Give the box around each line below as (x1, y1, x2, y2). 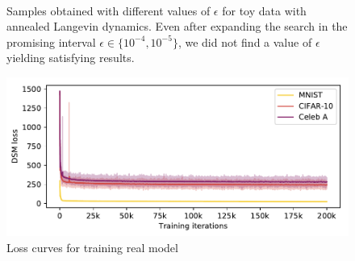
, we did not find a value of (177, 33, 312, 50)
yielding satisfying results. (6, 49, 135, 66)
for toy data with (222, 2, 307, 19)
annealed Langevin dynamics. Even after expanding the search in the (6, 18, 348, 35)
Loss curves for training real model (6, 238, 178, 255)
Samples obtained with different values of (6, 2, 211, 19)
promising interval (6, 33, 96, 50)
